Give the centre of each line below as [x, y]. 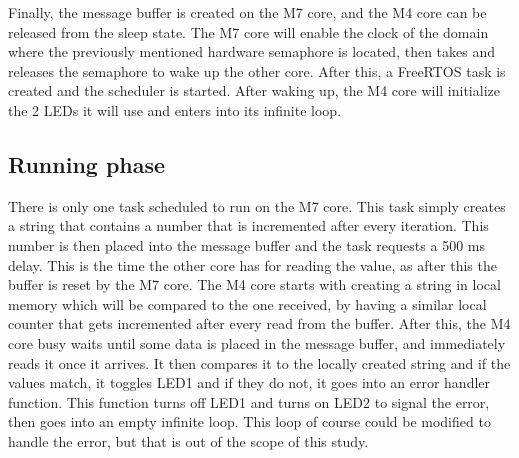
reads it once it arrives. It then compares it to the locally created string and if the [259, 362]
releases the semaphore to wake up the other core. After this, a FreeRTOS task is [257, 70]
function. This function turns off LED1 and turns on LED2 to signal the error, [249, 401]
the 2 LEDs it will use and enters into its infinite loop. [175, 109]
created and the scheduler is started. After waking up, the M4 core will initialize [254, 90]
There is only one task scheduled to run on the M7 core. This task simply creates [257, 205]
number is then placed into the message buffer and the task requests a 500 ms [246, 244]
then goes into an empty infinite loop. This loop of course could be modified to [249, 421]
